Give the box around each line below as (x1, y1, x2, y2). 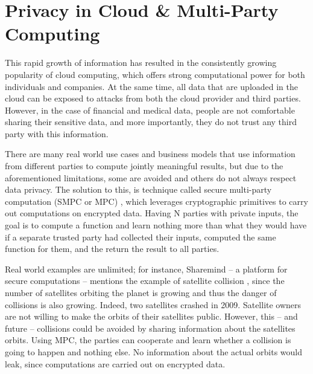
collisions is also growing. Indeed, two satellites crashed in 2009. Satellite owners (5, 298, 302, 311)
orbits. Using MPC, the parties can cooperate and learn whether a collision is (5, 334, 291, 346)
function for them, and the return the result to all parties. (5, 242, 220, 255)
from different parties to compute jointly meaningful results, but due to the (5, 160, 283, 172)
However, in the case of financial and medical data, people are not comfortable (5, 103, 295, 116)
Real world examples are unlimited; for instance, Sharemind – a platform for (5, 262, 288, 275)
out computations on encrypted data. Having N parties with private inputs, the (5, 207, 299, 219)
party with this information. (5, 127, 109, 140)
